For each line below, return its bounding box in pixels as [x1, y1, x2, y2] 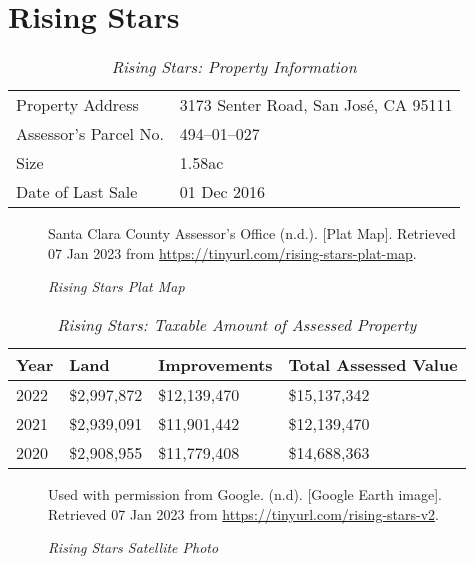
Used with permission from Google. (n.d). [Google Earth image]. [48, 483, 442, 504]
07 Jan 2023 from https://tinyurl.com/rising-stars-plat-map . [48, 242, 417, 263]
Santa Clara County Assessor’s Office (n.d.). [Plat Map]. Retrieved [48, 223, 456, 244]
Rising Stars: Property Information [111, 55, 357, 79]
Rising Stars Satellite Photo [48, 537, 219, 558]
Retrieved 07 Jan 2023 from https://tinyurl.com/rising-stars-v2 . [48, 503, 439, 524]
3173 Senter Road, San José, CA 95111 [179, 93, 453, 117]
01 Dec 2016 [179, 180, 265, 204]
